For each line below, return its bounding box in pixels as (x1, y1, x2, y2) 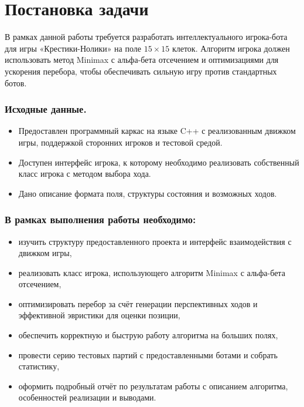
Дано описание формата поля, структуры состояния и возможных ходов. (18, 187, 277, 199)
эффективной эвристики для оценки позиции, (18, 309, 180, 321)
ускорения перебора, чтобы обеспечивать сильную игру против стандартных (5, 65, 277, 77)
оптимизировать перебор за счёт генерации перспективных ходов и (18, 297, 258, 310)
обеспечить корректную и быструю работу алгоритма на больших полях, (18, 329, 278, 341)
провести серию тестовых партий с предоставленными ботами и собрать (18, 348, 278, 361)
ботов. (5, 76, 27, 89)
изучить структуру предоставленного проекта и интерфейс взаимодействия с (18, 235, 292, 247)
